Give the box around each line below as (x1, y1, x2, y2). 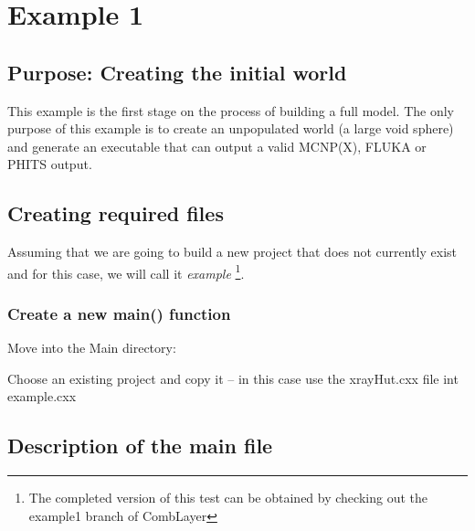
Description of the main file (7, 431, 273, 460)
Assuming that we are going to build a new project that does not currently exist (7, 242, 458, 261)
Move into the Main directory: (7, 338, 176, 357)
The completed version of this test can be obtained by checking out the (28, 488, 427, 507)
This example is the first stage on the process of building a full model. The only (7, 101, 454, 120)
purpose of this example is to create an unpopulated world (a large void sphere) (7, 119, 454, 138)
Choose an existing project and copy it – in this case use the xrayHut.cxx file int (7, 368, 459, 388)
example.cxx (7, 387, 77, 406)
